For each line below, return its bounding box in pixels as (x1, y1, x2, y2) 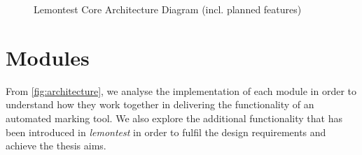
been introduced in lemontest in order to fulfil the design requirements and (6, 124, 326, 139)
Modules (6, 43, 90, 71)
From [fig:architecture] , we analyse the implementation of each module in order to (6, 83, 356, 98)
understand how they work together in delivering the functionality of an (6, 97, 314, 112)
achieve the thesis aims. (6, 138, 106, 153)
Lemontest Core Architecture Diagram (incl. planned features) (34, 2, 302, 16)
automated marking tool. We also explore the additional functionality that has (6, 110, 342, 125)
